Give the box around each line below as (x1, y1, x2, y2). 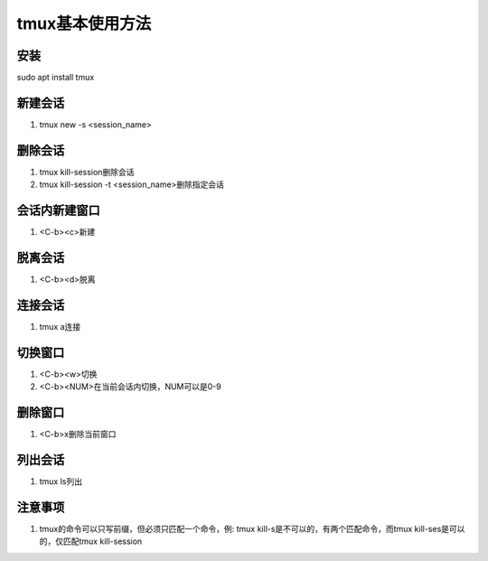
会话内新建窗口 (16, 203, 100, 219)
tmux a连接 (39, 321, 81, 332)
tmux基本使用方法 (16, 14, 152, 33)
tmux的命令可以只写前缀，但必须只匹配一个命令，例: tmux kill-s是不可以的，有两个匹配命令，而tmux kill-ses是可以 (39, 524, 465, 534)
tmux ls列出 (39, 476, 83, 487)
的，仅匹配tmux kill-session (39, 536, 143, 547)
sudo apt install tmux (16, 72, 95, 83)
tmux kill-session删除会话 (39, 166, 135, 177)
